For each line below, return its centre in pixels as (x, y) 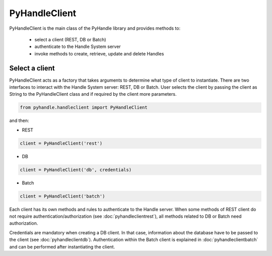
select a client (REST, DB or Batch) (70, 39)
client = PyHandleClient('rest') (61, 143)
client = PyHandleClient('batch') (62, 196)
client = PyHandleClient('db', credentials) (76, 170)
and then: (19, 120)
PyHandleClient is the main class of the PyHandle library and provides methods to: (95, 28)
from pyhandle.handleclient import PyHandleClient (84, 108)
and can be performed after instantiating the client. (62, 246)
